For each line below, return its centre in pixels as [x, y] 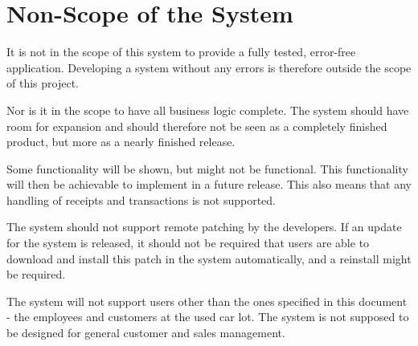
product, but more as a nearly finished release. [121, 142]
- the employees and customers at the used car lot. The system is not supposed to [208, 317]
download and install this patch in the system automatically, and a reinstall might [209, 258]
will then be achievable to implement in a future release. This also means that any [209, 184]
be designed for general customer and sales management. [146, 333]
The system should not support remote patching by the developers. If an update [204, 227]
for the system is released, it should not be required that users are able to [188, 243]
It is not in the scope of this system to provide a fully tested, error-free [181, 52]
